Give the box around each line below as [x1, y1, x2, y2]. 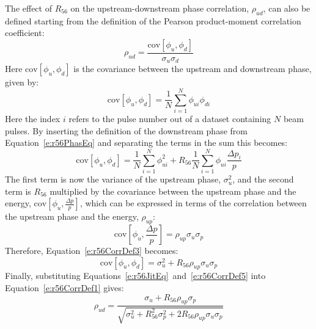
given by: [5, 76, 39, 89]
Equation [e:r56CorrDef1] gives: [5, 281, 124, 294]
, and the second [232, 173, 294, 186]
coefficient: [5, 26, 45, 39]
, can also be [263, 2, 310, 14]
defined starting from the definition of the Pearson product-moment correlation [5, 14, 301, 27]
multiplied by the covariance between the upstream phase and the [50, 184, 296, 197]
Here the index [5, 112, 61, 125]
